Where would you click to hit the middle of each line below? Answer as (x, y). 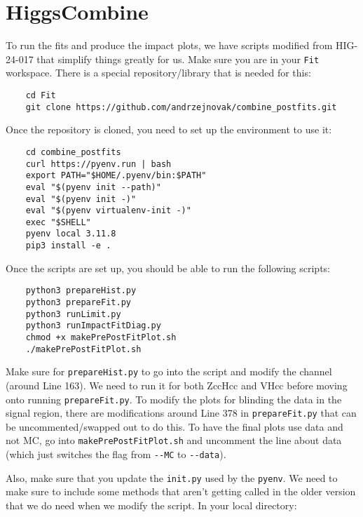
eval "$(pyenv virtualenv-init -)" (108, 211)
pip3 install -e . (68, 246)
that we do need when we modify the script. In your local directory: (151, 505)
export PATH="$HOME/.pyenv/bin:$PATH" (116, 176)
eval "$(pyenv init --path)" (93, 187)
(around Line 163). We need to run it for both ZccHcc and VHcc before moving (177, 385)
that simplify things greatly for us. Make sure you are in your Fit (178, 59)
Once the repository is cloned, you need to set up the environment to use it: (169, 129)
